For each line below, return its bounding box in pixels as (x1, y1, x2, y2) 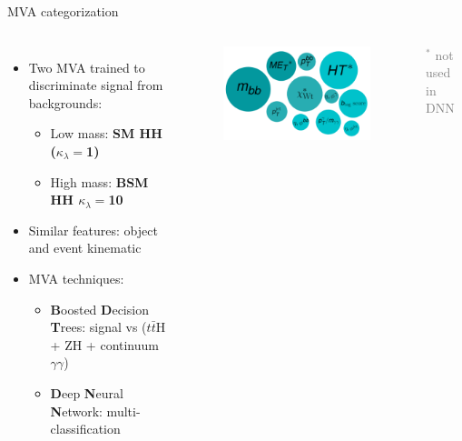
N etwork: (50, 401, 103, 420)
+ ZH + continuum (50, 335, 159, 354)
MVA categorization (7, 2, 119, 20)
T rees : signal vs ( (50, 317, 147, 336)
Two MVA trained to (28, 57, 145, 76)
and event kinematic (28, 238, 142, 257)
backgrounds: (28, 93, 103, 112)
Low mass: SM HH (50, 124, 162, 143)
